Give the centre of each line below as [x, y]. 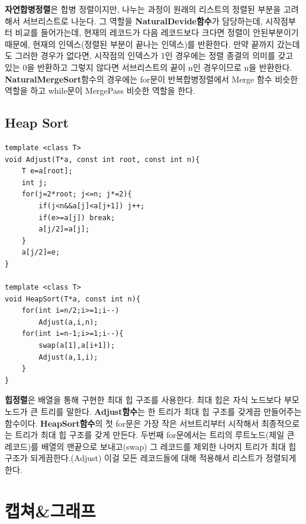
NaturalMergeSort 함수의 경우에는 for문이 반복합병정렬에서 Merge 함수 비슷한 [152, 79]
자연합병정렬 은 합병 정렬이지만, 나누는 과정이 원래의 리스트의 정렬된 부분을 [143, 9]
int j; [34, 182]
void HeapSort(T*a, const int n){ [73, 299]
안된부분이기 [276, 32]
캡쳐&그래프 [50, 510]
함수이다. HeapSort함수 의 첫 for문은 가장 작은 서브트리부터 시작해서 [132, 423]
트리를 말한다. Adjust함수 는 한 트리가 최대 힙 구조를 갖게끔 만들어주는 [171, 412]
